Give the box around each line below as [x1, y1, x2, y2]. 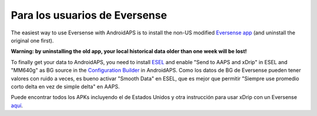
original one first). [11, 37, 54, 44]
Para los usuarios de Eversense [11, 9, 167, 22]
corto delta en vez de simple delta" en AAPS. [11, 83, 120, 90]
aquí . [11, 102, 23, 109]
